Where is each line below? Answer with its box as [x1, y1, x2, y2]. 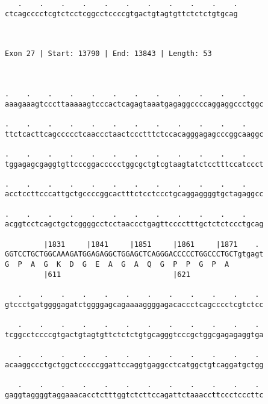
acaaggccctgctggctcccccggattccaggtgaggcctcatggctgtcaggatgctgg [5, 360, 264, 369]
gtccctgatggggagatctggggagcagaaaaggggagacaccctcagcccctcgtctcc [5, 300, 264, 309]
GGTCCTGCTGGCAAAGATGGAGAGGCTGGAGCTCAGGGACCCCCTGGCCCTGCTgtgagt [5, 250, 264, 259]
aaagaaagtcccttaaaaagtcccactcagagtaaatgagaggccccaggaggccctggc [5, 99, 264, 108]
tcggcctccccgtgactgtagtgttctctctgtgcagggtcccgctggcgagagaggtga [5, 330, 264, 339]
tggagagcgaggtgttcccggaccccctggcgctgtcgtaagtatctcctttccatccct [5, 160, 264, 169]
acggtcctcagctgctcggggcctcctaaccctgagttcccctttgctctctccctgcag [5, 220, 264, 229]
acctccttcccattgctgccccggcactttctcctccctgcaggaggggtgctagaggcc [5, 190, 264, 199]
